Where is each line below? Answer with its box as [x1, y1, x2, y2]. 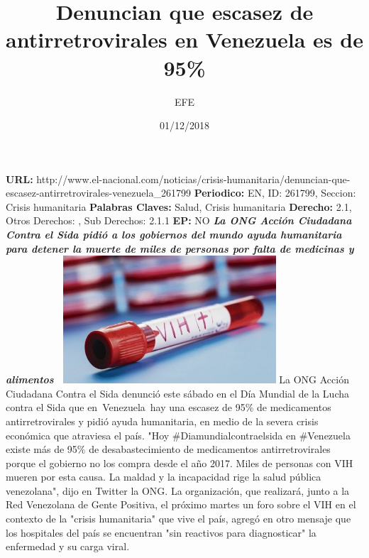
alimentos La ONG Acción [6, 372, 349, 387]
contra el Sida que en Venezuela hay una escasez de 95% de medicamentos [6, 400, 331, 415]
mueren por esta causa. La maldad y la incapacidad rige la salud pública [6, 469, 321, 484]
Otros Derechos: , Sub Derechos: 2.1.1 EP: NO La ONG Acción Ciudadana [6, 213, 352, 228]
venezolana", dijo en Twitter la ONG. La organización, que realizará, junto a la [6, 483, 350, 498]
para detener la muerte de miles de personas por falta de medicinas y [6, 241, 354, 256]
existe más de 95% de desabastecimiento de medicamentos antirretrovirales [6, 442, 331, 456]
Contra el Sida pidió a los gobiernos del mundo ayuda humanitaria [6, 227, 342, 242]
